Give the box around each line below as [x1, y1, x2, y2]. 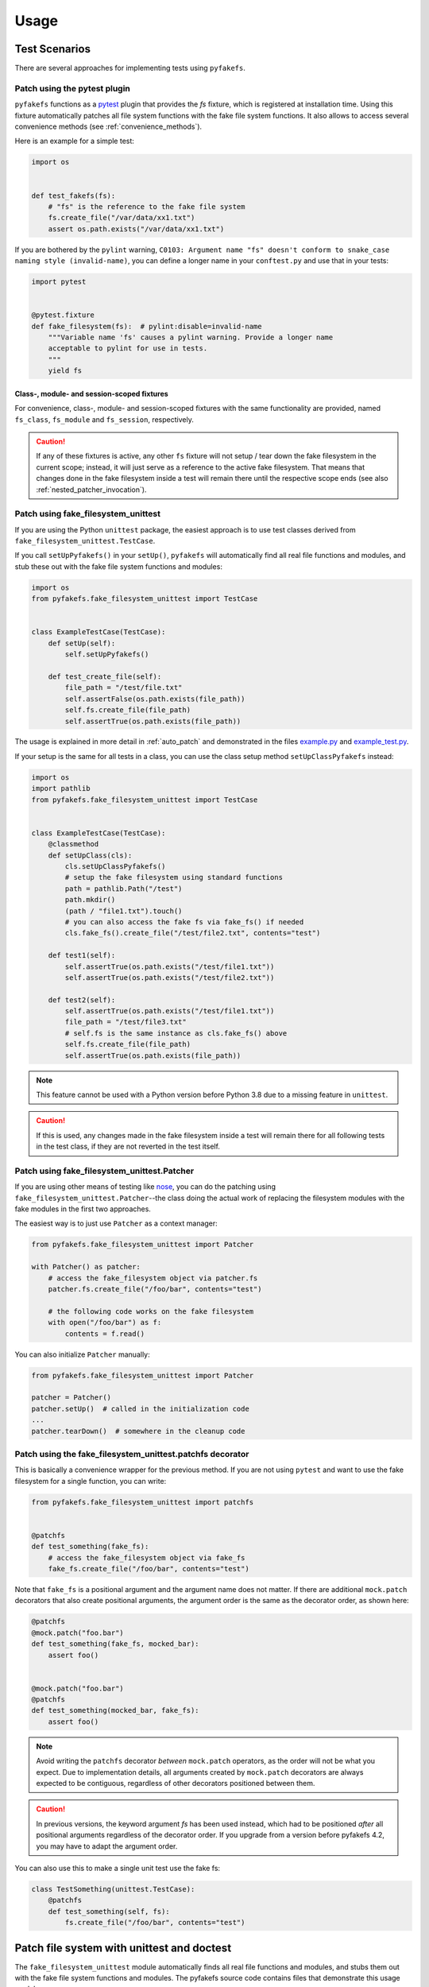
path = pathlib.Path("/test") [64, 884, 183, 893]
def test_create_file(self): [48, 672, 162, 681]
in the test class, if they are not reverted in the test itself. [36, 1141, 220, 1152]
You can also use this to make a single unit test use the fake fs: [14, 1863, 221, 1873]
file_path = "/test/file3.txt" [64, 1017, 187, 1027]
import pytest [31, 277, 87, 286]
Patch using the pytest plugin [14, 83, 131, 94]
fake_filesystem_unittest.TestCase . [14, 536, 156, 546]
